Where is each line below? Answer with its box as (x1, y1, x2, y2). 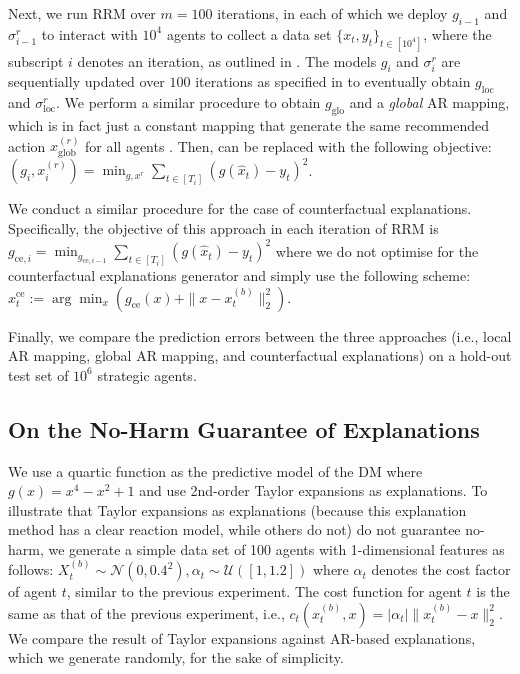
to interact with (41, 23, 138, 44)
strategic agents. (97, 364, 197, 385)
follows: (8, 559, 54, 580)
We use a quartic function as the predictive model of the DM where (8, 460, 423, 481)
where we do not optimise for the (275, 240, 479, 261)
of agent (8, 581, 57, 602)
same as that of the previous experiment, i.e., (8, 602, 285, 623)
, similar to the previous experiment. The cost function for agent (66, 581, 462, 602)
